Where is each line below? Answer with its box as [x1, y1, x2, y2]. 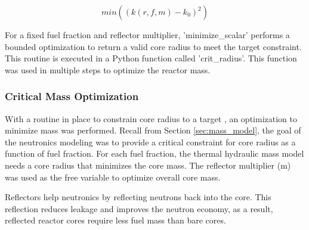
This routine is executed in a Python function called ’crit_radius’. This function [5, 52, 297, 64]
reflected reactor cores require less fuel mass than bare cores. [5, 214, 226, 226]
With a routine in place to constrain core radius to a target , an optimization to [5, 112, 297, 125]
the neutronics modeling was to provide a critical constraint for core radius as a [5, 135, 296, 148]
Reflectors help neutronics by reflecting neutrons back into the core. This [5, 191, 271, 203]
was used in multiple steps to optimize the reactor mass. [5, 63, 211, 76]
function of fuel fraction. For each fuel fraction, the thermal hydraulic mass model [5, 147, 304, 160]
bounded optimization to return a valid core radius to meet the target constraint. [5, 40, 302, 52]
